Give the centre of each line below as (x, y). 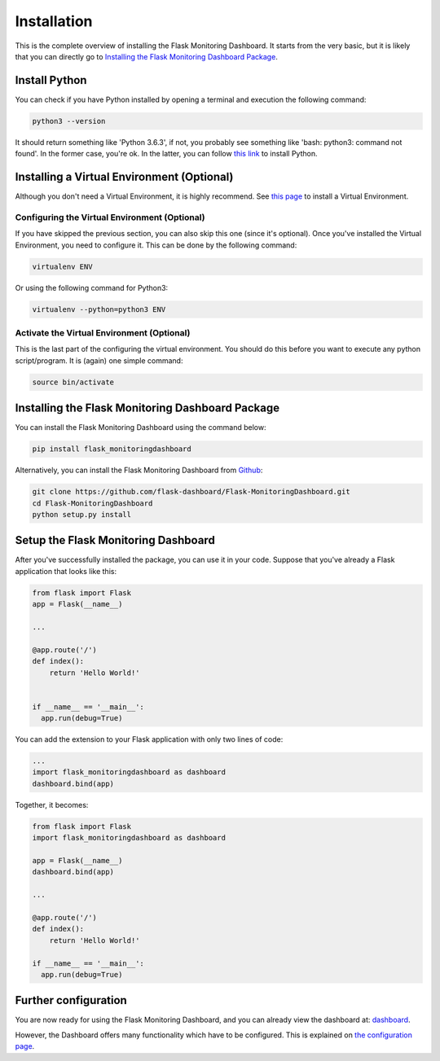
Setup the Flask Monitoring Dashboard (115, 540)
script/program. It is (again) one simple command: (99, 360)
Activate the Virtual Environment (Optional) (103, 332)
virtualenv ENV (62, 266)
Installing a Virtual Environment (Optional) (124, 177)
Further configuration (71, 1000)
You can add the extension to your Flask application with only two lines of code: (149, 739)
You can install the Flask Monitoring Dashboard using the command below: (141, 427)
